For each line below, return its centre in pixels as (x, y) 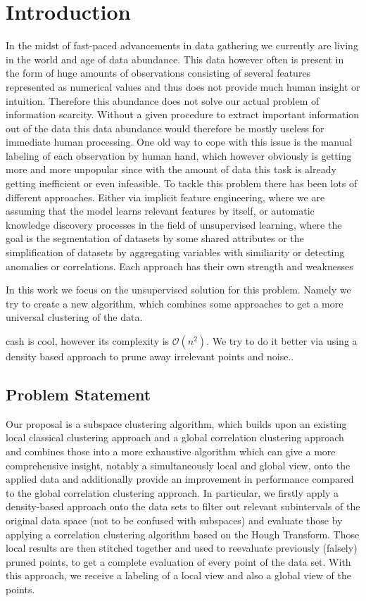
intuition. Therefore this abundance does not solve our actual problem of (163, 100)
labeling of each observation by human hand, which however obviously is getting (179, 155)
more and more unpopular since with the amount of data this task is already (171, 169)
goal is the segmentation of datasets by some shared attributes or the (155, 238)
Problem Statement (78, 394)
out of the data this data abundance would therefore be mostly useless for (165, 128)
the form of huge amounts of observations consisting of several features (158, 73)
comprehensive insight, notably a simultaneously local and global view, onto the (178, 465)
